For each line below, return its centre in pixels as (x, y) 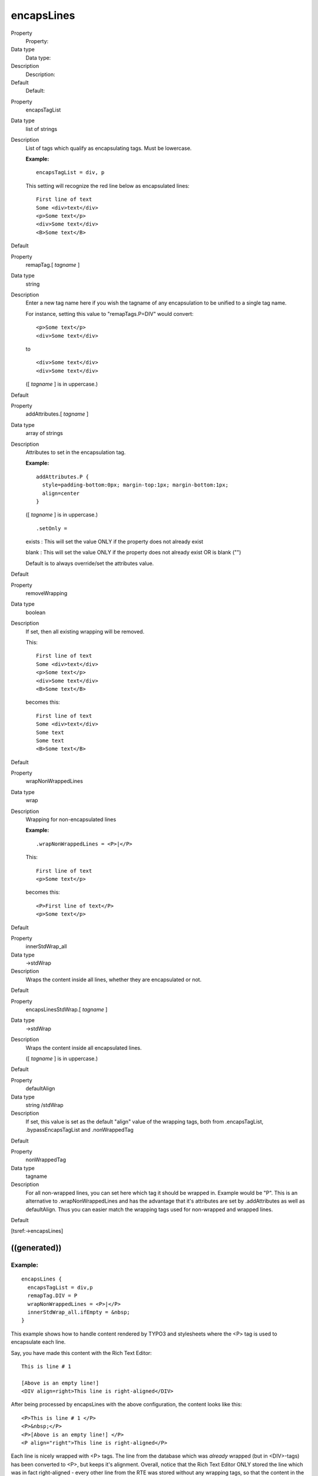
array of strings (44, 433)
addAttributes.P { (63, 476)
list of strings (42, 129)
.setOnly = (52, 528)
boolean (36, 612)
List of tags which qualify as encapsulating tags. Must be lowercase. (109, 148)
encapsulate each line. (38, 1342)
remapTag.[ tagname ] (53, 264)
